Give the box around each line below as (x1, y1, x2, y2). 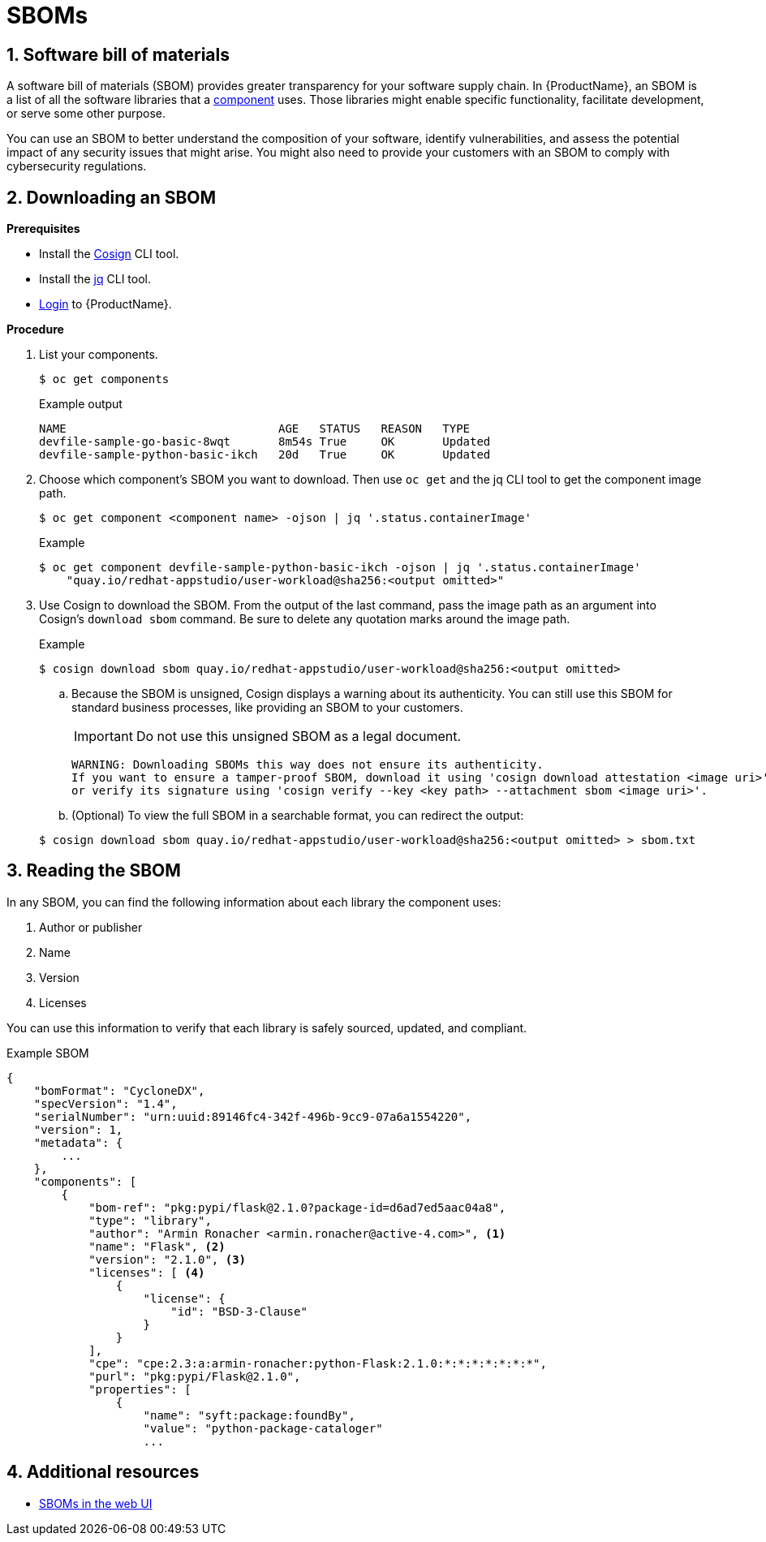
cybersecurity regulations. (6, 159, 147, 174)
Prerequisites (6, 222, 80, 236)
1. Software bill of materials (6, 44, 230, 65)
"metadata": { (33, 1135, 123, 1149)
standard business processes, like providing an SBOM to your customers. (71, 700, 463, 715)
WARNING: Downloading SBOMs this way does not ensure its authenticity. (71, 758, 544, 772)
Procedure (6, 322, 64, 337)
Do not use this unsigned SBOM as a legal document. (136, 728, 462, 745)
